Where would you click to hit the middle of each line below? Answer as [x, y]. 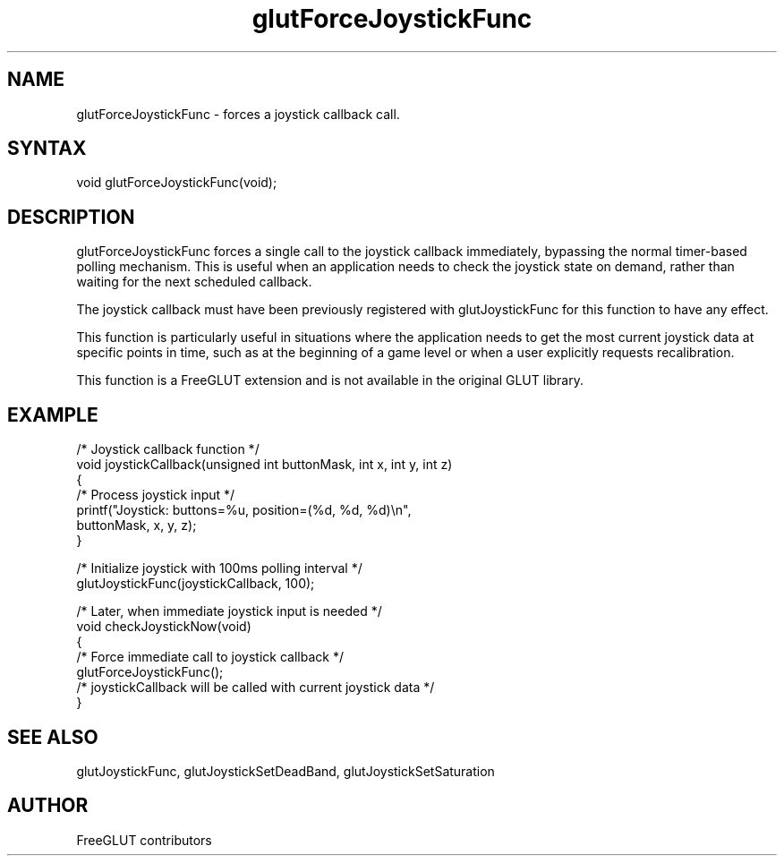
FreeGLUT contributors [144, 840]
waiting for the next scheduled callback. [194, 282]
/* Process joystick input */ [156, 495]
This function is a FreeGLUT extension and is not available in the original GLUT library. [330, 380]
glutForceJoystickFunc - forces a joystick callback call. [238, 114]
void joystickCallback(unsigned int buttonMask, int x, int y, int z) [264, 465]
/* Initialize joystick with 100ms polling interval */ [219, 568]
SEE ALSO [53, 737]
